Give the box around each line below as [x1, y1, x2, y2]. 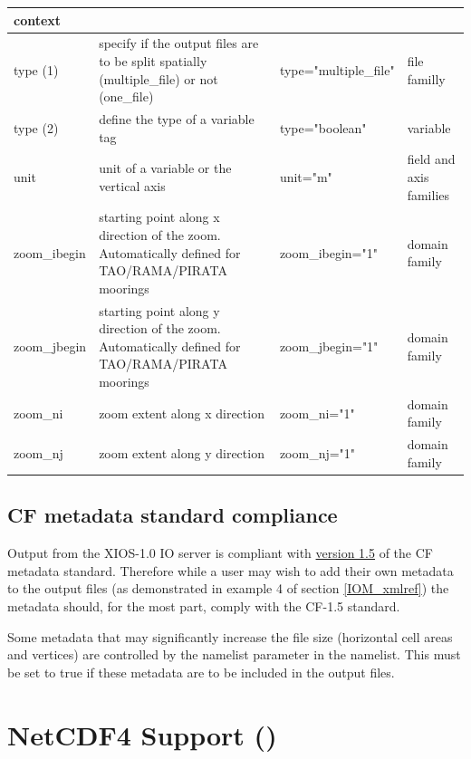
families [407, 185, 450, 204]
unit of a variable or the [99, 159, 232, 178]
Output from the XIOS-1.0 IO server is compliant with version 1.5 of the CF [7, 543, 433, 562]
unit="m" [279, 168, 332, 186]
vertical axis [99, 176, 166, 195]
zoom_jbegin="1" [279, 336, 379, 355]
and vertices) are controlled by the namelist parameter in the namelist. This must [7, 645, 461, 664]
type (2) [14, 118, 59, 137]
